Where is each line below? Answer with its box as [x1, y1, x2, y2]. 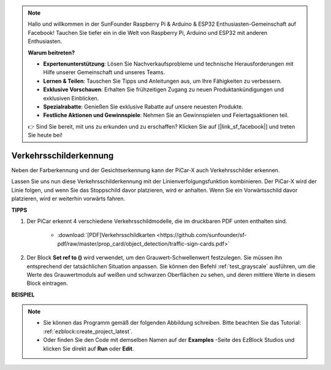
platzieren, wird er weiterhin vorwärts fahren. [11, 195, 126, 202]
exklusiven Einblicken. [43, 94, 99, 102]
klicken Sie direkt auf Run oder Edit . [43, 345, 134, 352]
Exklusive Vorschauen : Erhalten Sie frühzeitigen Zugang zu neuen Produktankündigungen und [43, 86, 284, 93]
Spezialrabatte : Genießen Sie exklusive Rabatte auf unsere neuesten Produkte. [43, 103, 243, 110]
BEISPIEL [11, 291, 35, 298]
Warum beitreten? [28, 49, 75, 56]
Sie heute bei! [28, 132, 63, 139]
